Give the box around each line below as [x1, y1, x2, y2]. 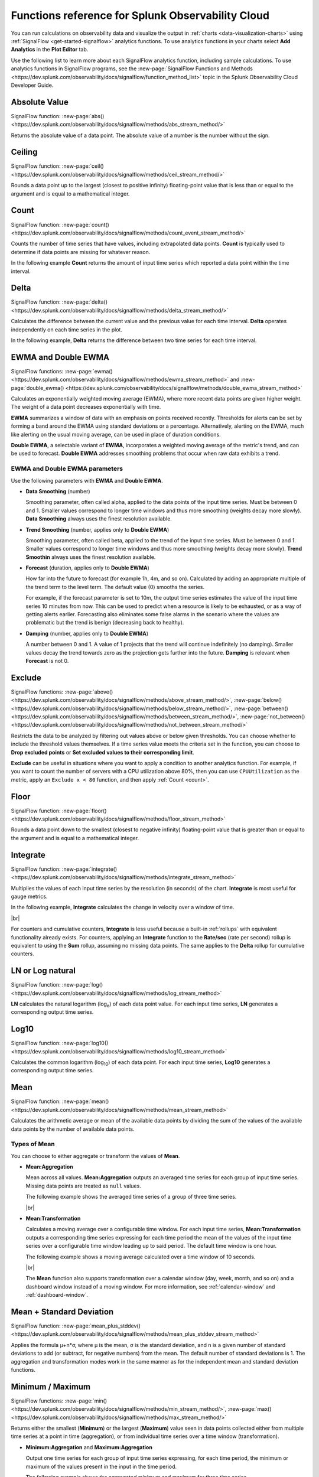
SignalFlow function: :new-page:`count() [11, 221, 109, 228]
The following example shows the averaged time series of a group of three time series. [25, 1193, 237, 1201]
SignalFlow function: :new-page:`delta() [11, 298, 108, 305]
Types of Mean [11, 1140, 56, 1149]
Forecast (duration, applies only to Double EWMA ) [25, 564, 150, 571]
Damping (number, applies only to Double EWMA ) [25, 630, 149, 637]
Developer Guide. [11, 82, 54, 89]
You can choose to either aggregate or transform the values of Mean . [11, 1152, 180, 1159]
